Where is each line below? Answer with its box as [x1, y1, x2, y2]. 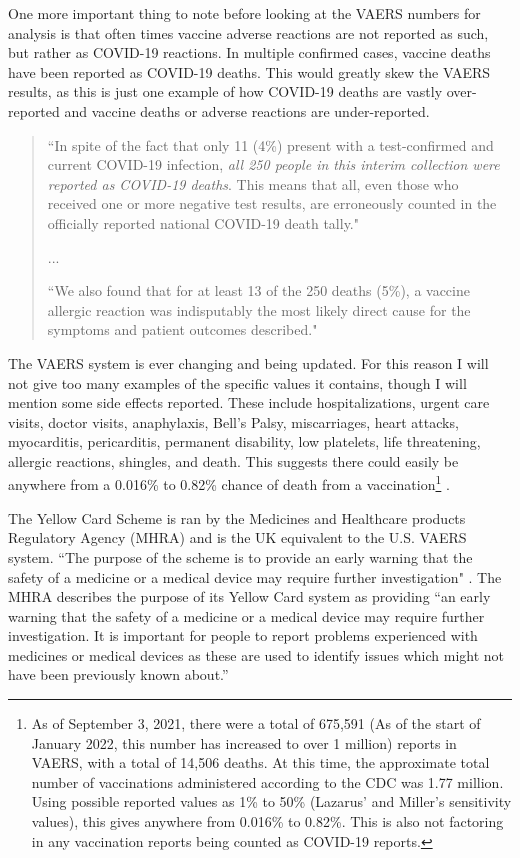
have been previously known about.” [8, 664, 229, 685]
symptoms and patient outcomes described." [47, 319, 318, 340]
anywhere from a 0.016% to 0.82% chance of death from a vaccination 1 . [8, 471, 450, 495]
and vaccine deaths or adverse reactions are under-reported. [64, 100, 430, 121]
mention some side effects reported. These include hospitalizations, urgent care [8, 392, 490, 413]
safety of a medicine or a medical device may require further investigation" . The [8, 566, 502, 587]
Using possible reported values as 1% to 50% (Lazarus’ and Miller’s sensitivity [31, 791, 512, 812]
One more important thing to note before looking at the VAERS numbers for [8, 3, 481, 23]
